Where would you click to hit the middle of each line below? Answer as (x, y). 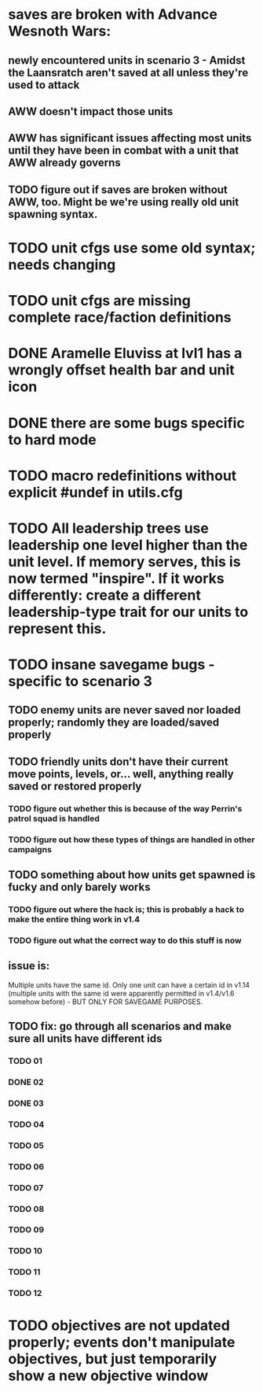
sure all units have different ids (85, 1039)
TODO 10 (26, 1251)
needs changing (62, 264)
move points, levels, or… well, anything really (121, 774)
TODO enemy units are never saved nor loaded (124, 710)
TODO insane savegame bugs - (111, 665)
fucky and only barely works (79, 887)
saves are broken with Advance (113, 15)
